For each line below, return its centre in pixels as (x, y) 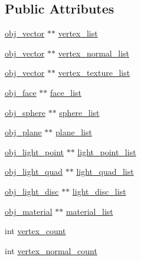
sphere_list (79, 112)
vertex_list (78, 33)
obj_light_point (34, 151)
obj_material (29, 211)
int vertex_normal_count (51, 250)
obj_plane (23, 132)
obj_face (21, 92)
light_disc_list (99, 191)
